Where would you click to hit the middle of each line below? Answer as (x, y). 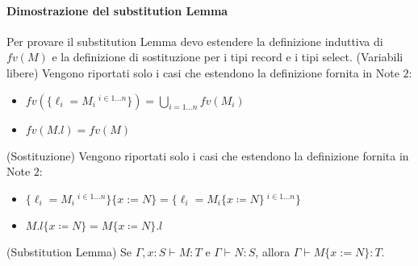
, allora (273, 251)
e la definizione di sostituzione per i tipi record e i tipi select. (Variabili (228, 57)
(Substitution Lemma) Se (69, 251)
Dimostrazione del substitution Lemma (117, 10)
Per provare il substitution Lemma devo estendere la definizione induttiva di (195, 41)
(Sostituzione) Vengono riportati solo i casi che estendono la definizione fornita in (208, 155)
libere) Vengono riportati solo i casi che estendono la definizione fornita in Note (203, 72)
